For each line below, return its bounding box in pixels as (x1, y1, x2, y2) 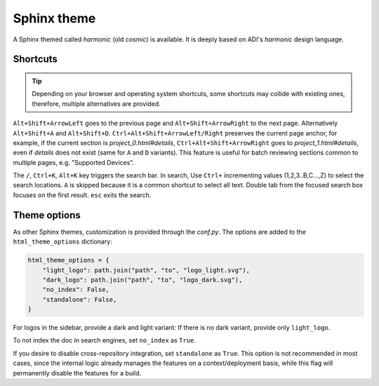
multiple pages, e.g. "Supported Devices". (13, 158, 135, 166)
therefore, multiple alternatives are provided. (32, 99, 161, 108)
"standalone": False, (42, 295, 117, 303)
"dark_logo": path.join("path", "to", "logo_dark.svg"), (42, 276, 243, 284)
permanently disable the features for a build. (13, 368, 142, 377)
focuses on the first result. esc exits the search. (13, 190, 152, 199)
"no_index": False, (42, 286, 110, 294)
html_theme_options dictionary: (13, 237, 112, 246)
